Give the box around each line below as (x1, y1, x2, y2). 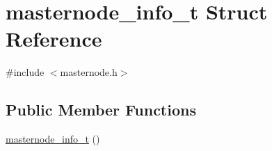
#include (6, 65, 45, 79)
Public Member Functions (6, 99, 196, 120)
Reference (6, 24, 102, 53)
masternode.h (60, 65, 118, 79)
